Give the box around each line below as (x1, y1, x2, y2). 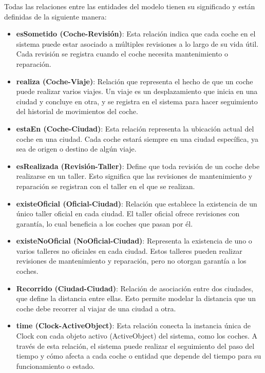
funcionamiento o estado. (16, 360, 95, 371)
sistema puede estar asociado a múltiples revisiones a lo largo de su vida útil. (16, 38, 259, 49)
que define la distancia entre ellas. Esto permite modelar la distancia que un (16, 293, 256, 304)
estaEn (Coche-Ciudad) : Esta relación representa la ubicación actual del (16, 123, 254, 134)
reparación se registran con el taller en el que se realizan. (16, 180, 195, 191)
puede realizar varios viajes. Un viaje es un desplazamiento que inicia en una (16, 86, 258, 97)
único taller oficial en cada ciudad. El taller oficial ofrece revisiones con (16, 208, 240, 219)
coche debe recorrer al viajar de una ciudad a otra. (16, 303, 176, 313)
